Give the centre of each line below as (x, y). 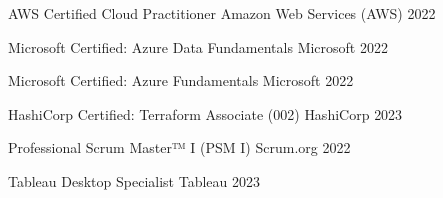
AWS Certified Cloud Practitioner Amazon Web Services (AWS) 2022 (222, 13)
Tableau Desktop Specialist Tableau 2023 (134, 180)
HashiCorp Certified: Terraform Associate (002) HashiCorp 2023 (205, 113)
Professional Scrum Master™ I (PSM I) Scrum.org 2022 (179, 147)
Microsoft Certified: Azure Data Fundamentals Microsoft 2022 (198, 46)
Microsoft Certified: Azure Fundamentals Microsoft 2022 (181, 80)
